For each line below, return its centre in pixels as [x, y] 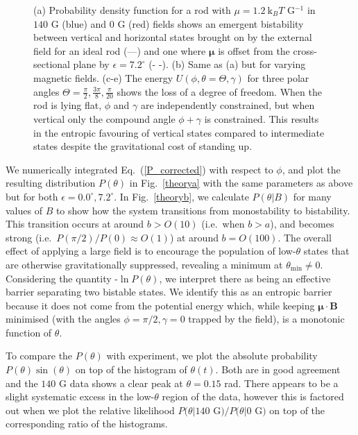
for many [312, 196]
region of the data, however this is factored [253, 396]
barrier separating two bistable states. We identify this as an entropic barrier [169, 292]
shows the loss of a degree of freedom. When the [219, 91]
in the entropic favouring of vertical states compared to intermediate [179, 132]
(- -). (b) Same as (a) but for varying [227, 64]
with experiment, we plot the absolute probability [212, 356]
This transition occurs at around [75, 224]
